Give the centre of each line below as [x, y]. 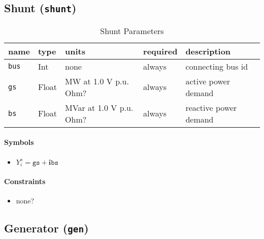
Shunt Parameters [132, 31]
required [160, 51]
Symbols [19, 142]
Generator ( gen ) [46, 228]
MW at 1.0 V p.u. [97, 81]
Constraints [25, 181]
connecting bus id [217, 66]
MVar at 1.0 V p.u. [99, 107]
